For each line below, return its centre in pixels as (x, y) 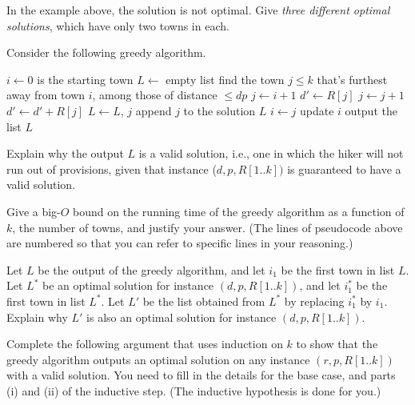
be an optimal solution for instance (128, 285)
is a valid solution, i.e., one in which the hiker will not (271, 153)
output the (371, 110)
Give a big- (34, 211)
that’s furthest (352, 79)
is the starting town (85, 79)
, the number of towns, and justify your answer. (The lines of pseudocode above (207, 227)
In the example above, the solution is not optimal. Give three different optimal (198, 10)
